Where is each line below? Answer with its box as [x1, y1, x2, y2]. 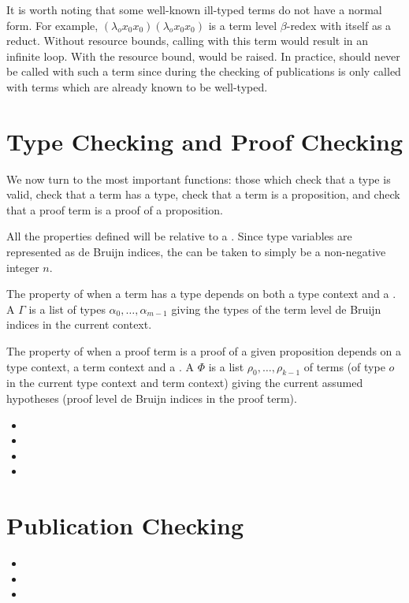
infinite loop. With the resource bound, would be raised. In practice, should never [6, 47, 400, 64]
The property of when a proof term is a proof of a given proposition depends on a [6, 343, 402, 359]
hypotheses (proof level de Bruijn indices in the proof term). [6, 390, 297, 407]
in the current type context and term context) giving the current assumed [6, 374, 363, 391]
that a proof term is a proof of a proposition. [6, 201, 223, 218]
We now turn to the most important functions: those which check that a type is [6, 170, 391, 187]
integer [6, 259, 39, 275]
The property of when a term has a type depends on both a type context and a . [6, 285, 396, 302]
